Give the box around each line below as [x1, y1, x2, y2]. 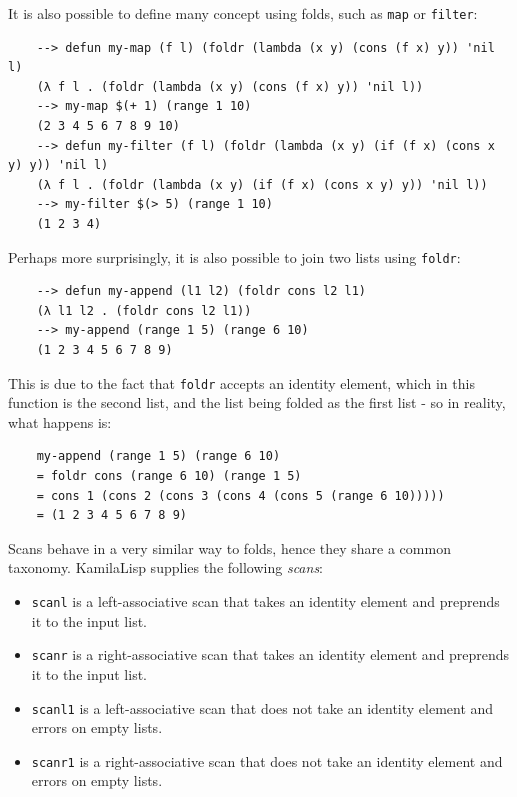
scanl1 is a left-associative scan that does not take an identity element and [31, 697, 494, 718]
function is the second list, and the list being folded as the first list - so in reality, [8, 392, 506, 413]
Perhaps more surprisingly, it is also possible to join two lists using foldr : [8, 246, 461, 267]
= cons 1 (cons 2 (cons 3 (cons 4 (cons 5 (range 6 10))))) [36, 488, 445, 503]
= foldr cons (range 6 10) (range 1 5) [36, 469, 302, 484]
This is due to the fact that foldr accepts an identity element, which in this [8, 372, 475, 393]
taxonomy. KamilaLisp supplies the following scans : [8, 557, 324, 578]
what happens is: [8, 411, 112, 432]
